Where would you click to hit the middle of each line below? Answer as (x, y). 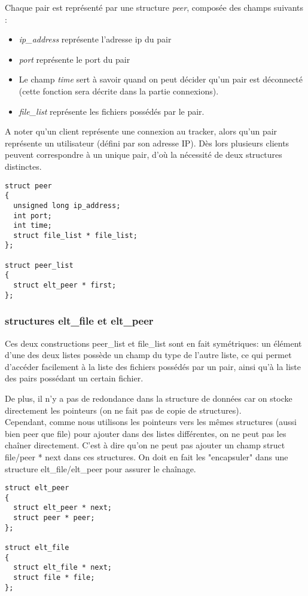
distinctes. (23, 166)
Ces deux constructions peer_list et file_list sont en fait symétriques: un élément (153, 343)
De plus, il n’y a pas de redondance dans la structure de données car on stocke (149, 398)
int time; (33, 226)
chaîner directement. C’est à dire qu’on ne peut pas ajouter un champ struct (145, 445)
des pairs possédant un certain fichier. (74, 378)
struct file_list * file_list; (75, 235)
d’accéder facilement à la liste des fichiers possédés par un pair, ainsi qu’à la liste (153, 366)
